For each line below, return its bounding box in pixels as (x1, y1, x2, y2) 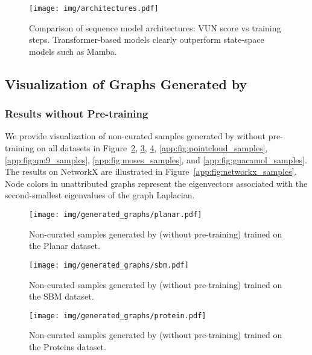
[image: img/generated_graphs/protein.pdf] (29, 311, 206, 320)
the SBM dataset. (29, 290, 94, 303)
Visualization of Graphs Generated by (5, 74, 247, 93)
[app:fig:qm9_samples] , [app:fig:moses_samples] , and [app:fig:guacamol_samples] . (5, 153, 307, 166)
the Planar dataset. (29, 239, 100, 252)
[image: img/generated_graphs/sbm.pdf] (29, 260, 189, 269)
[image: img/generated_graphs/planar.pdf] (29, 210, 202, 219)
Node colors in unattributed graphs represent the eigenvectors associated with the (5, 177, 308, 189)
